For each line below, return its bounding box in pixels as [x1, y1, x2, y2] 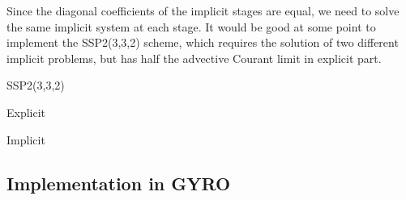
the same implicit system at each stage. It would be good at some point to [6, 18, 376, 35]
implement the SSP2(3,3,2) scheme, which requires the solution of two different [6, 34, 399, 51]
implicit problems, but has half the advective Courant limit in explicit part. [6, 49, 382, 66]
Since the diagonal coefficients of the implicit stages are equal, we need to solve [6, 2, 400, 19]
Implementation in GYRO [6, 170, 231, 195]
